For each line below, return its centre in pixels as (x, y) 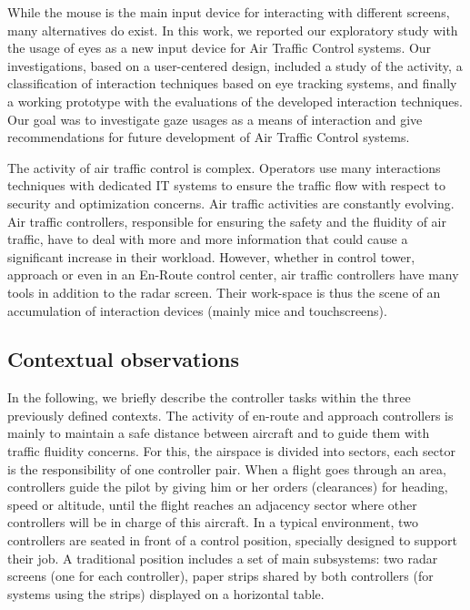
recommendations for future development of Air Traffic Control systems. (209, 137)
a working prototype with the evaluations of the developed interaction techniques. (235, 101)
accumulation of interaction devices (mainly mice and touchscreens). (197, 310)
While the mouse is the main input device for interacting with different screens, (229, 12)
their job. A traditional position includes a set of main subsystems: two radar (223, 558)
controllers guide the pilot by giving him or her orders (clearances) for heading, (228, 487)
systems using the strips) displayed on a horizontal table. (166, 593)
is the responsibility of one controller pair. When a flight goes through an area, (227, 468)
